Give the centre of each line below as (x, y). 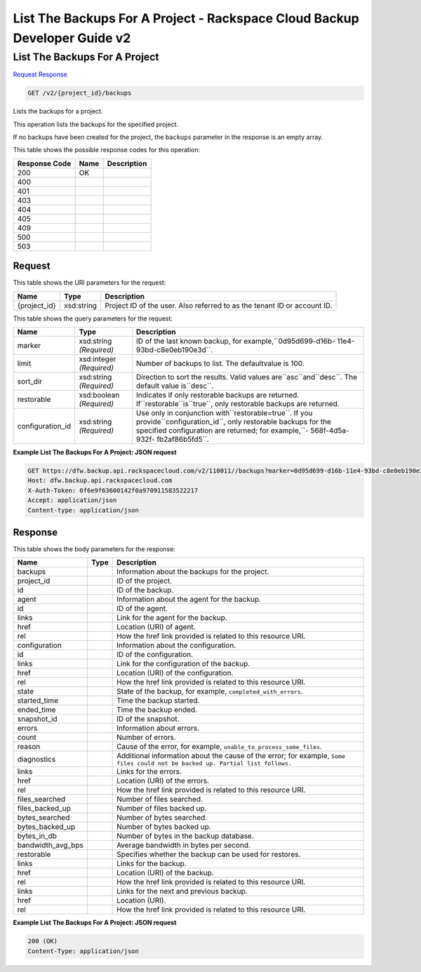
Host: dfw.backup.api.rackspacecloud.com (100, 481)
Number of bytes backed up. (164, 827)
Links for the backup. (151, 864)
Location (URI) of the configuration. (175, 673)
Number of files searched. (160, 799)
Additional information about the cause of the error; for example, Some (230, 756)
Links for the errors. (149, 771)
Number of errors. (146, 738)
